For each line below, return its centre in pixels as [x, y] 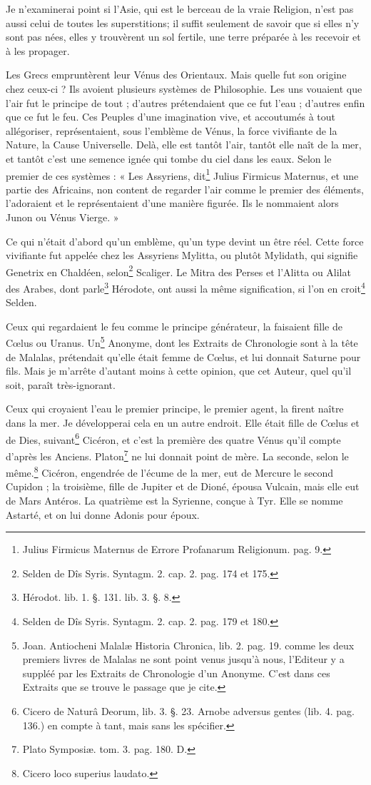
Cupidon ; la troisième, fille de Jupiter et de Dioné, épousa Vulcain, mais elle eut [183, 486]
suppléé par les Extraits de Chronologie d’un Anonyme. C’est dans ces [176, 673]
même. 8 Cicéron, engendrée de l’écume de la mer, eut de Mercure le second [170, 471]
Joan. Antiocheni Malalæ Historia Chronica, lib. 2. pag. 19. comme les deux [188, 645]
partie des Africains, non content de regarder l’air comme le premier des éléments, [185, 189]
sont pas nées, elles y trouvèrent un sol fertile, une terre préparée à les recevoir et [183, 37]
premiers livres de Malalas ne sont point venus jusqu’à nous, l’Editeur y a [183, 659]
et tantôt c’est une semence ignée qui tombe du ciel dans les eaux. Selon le [169, 158]
